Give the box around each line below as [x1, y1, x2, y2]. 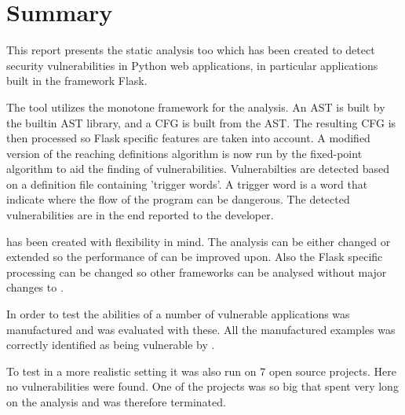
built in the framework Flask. [6, 72, 148, 89]
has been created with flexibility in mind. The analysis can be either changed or [6, 233, 391, 249]
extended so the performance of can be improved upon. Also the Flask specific [6, 248, 383, 265]
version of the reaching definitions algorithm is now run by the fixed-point [6, 145, 363, 161]
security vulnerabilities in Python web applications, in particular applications [6, 57, 378, 73]
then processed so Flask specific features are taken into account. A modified [6, 130, 370, 146]
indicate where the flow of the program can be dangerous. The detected [6, 191, 350, 207]
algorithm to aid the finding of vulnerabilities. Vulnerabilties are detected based [6, 160, 390, 177]
